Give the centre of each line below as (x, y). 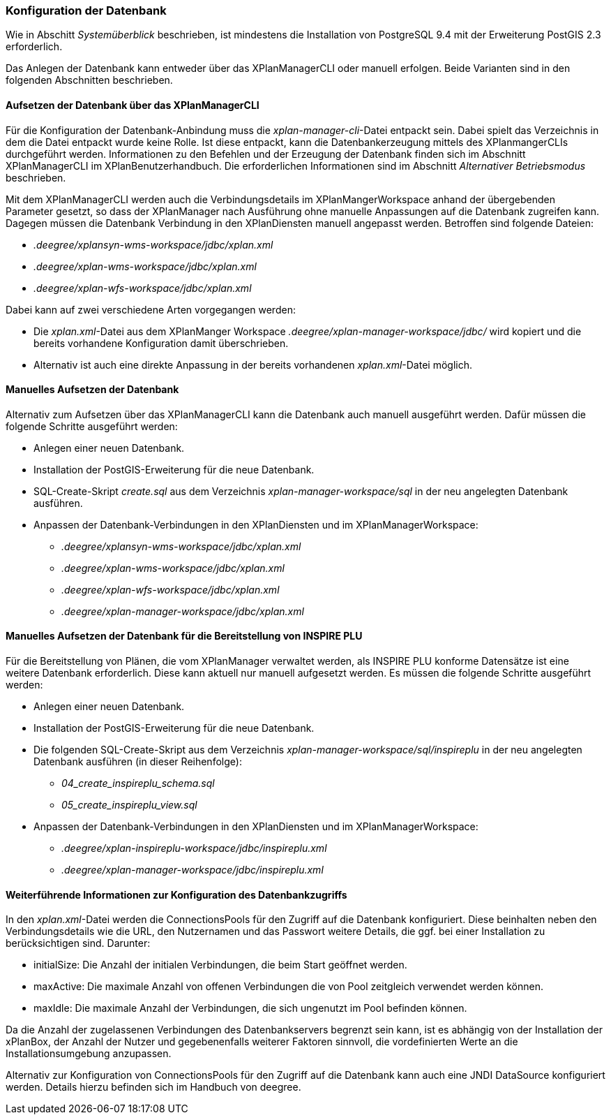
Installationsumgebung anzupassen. (89, 1054)
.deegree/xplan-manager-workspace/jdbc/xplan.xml (183, 611)
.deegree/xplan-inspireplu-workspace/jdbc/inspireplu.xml (194, 848)
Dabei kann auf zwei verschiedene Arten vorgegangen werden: (151, 309)
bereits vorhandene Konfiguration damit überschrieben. (161, 343)
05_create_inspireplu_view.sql (129, 805)
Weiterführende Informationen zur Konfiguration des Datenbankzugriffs (176, 894)
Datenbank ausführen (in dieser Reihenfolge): (138, 762)
